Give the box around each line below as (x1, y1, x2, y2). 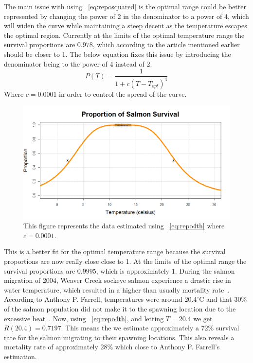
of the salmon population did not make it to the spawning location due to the (4, 303, 236, 313)
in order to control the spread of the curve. (59, 88, 187, 99)
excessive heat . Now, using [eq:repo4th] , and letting (4, 313, 164, 323)
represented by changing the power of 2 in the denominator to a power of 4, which (4, 11, 249, 21)
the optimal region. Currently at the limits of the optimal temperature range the (4, 30, 245, 40)
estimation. (4, 351, 37, 361)
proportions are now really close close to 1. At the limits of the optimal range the (4, 256, 247, 266)
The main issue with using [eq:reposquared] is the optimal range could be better (4, 1, 246, 11)
